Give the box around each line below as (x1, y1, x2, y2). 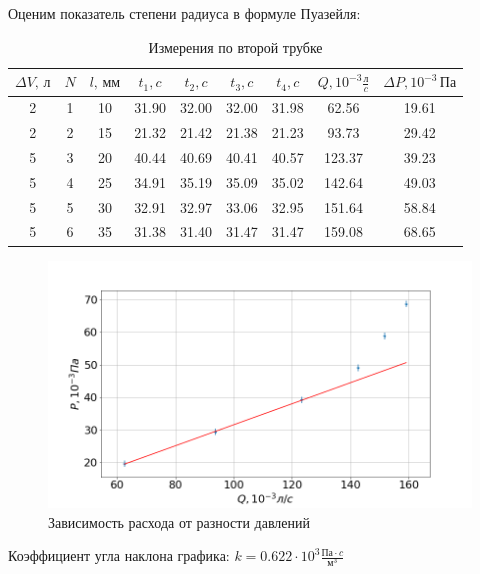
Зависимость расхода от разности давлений (48, 511, 311, 532)
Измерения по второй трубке (148, 36, 323, 57)
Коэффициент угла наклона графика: (8, 545, 230, 566)
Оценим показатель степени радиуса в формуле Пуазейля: (8, 3, 361, 23)
